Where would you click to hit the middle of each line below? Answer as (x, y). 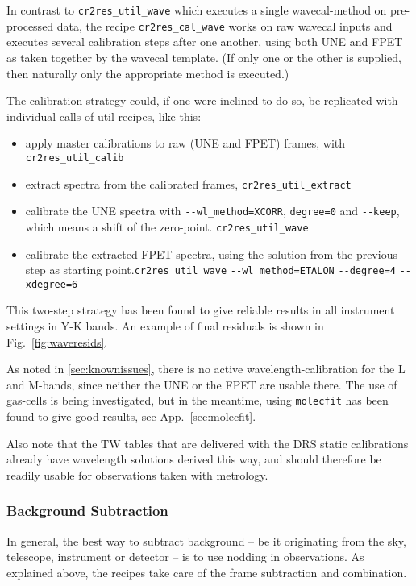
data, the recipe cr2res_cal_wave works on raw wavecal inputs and (225, 25)
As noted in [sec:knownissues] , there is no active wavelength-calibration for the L (206, 369)
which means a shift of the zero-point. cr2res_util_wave (167, 226)
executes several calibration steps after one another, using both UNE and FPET (205, 42)
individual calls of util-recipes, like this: (104, 116)
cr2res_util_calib (75, 158)
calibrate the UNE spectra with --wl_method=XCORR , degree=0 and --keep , (212, 211)
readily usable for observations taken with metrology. (137, 474)
